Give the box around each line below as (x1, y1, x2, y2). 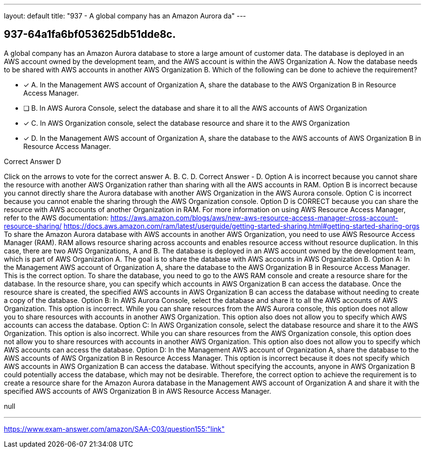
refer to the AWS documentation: (4, 213, 109, 222)
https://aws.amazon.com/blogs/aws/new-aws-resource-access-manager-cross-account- (110, 213, 398, 222)
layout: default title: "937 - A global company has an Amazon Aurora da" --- (4, 12, 246, 20)
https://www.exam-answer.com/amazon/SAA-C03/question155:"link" (4, 424, 225, 433)
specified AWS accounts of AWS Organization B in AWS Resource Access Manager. (4, 386, 271, 395)
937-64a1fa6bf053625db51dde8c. (4, 28, 176, 41)
